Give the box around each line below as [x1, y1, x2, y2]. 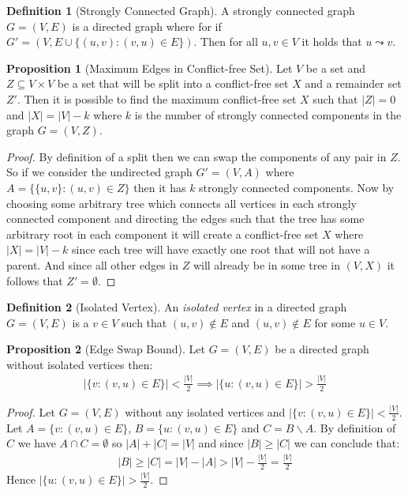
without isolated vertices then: [6, 356, 153, 372]
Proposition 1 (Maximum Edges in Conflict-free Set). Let [6, 59, 293, 76]
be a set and [305, 59, 365, 76]
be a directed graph [275, 341, 369, 357]
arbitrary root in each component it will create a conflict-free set [6, 225, 319, 242]
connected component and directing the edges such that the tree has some [6, 210, 365, 227]
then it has [133, 179, 186, 195]
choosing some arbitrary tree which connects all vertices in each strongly [6, 194, 357, 211]
